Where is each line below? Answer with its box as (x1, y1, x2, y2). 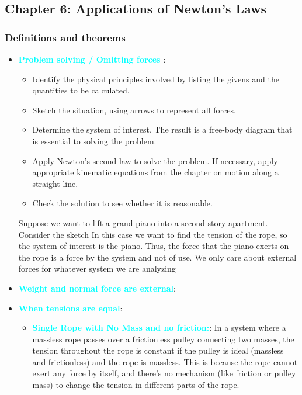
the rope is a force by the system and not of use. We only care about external (18, 251, 297, 263)
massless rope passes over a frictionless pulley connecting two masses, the (32, 332, 294, 345)
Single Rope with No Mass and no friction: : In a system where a (32, 321, 286, 334)
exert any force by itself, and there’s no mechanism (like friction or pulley (32, 367, 296, 379)
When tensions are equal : (18, 302, 123, 314)
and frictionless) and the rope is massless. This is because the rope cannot (32, 355, 298, 368)
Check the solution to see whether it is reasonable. (32, 197, 213, 209)
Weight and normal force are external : (18, 282, 176, 294)
